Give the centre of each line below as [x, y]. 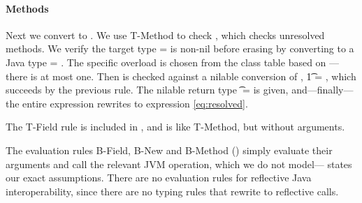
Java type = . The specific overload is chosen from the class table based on [166, 62]
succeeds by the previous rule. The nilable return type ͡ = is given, [147, 90]
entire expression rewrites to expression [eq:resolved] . [135, 103]
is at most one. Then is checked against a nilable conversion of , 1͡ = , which [193, 76]
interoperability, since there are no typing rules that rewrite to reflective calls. [172, 191]
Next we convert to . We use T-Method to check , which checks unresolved [165, 35]
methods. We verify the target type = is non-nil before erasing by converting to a [180, 48]
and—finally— [323, 90]
